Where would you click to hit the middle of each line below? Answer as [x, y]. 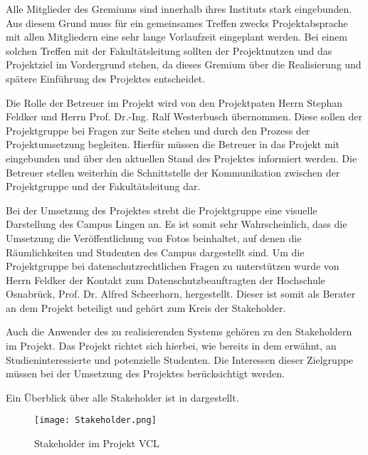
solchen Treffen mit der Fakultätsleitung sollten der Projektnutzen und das [169, 50]
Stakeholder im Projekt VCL [97, 443]
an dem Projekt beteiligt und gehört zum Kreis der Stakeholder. [146, 307]
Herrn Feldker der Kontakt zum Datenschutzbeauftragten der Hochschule [165, 279]
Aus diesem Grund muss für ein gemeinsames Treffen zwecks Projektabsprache [177, 22]
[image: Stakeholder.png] [95, 420]
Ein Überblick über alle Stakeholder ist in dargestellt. [122, 397]
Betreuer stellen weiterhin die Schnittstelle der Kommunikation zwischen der [173, 172]
